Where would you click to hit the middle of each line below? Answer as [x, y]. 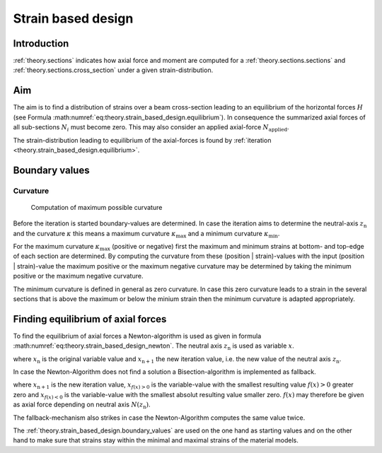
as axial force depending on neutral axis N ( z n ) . [82, 405]
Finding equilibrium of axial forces [90, 319]
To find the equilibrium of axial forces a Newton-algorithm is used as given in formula [137, 336]
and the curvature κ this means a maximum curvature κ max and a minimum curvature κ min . [146, 234]
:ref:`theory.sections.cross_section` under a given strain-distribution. [113, 70]
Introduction [41, 43]
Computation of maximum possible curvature [97, 207]
